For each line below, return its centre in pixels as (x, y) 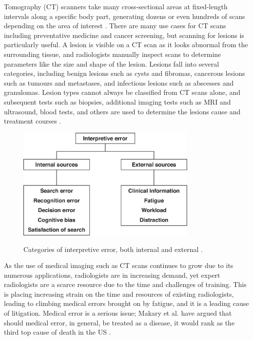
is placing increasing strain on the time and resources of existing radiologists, (119, 294)
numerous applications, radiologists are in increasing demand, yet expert (112, 275)
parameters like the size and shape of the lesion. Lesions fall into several (112, 63)
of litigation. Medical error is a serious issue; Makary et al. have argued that (118, 313)
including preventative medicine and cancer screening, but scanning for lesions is (124, 35)
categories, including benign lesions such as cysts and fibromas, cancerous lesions (125, 73)
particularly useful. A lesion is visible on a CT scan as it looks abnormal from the (126, 45)
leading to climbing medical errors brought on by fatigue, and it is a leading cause (126, 303)
